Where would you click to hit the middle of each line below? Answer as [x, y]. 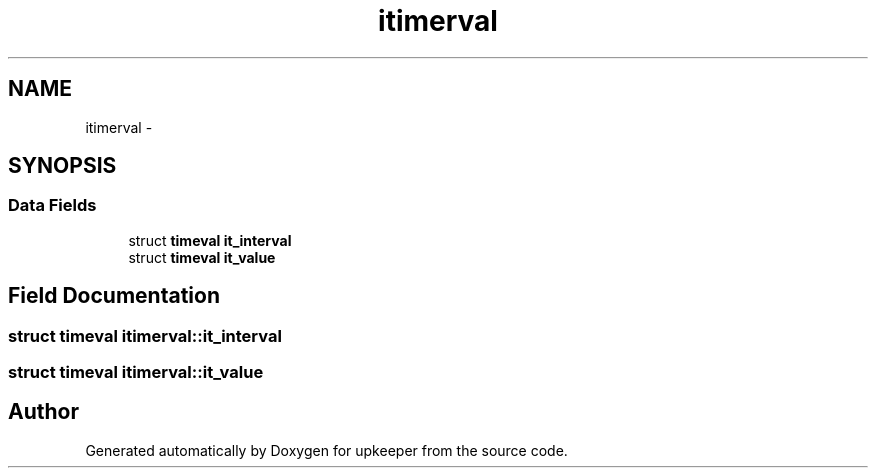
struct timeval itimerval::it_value [136, 372]
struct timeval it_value [202, 257]
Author [43, 412]
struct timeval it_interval [210, 240]
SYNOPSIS [62, 166]
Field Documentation [114, 296]
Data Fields [52, 205]
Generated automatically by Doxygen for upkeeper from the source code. [326, 450]
